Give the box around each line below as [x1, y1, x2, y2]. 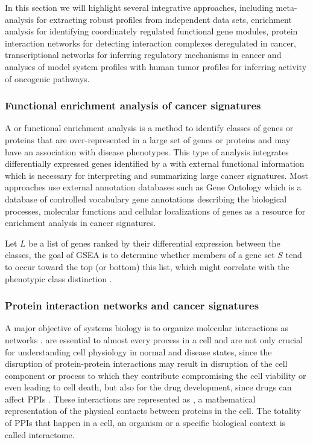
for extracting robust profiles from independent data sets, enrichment [36, 13, 292, 25]
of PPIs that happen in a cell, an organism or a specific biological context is [5, 416, 286, 429]
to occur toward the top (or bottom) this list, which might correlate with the [5, 260, 289, 273]
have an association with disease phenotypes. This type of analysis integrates [5, 145, 289, 158]
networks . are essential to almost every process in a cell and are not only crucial [5, 333, 303, 346]
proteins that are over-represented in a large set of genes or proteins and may [5, 133, 291, 146]
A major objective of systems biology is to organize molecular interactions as [5, 322, 288, 334]
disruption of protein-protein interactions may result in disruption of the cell [5, 357, 288, 370]
